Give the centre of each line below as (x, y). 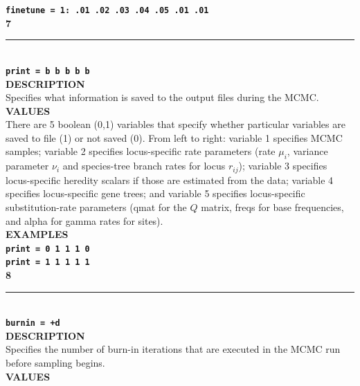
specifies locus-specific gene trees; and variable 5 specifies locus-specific (155, 193)
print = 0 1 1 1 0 (48, 249)
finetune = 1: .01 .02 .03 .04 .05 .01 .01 (107, 10)
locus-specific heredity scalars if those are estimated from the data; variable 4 (170, 180)
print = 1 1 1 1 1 (48, 263)
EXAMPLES (37, 234)
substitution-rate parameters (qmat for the (96, 206)
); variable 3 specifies (283, 166)
